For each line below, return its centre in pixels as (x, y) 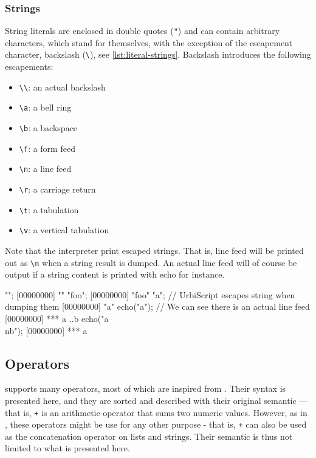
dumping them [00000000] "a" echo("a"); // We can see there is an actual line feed (157, 306)
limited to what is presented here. (67, 448)
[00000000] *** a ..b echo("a (57, 318)
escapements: (29, 67)
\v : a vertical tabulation (64, 230)
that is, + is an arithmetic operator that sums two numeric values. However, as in (156, 412)
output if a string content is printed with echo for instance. (115, 274)
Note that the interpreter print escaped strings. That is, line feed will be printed (154, 250)
